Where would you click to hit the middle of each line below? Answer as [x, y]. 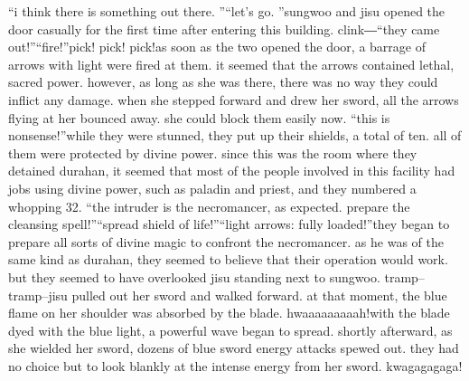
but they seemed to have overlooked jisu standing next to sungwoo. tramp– [216, 276]
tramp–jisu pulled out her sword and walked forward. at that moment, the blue [228, 295]
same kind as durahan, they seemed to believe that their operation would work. [228, 259]
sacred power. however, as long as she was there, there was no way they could [223, 82]
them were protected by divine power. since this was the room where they [213, 152]
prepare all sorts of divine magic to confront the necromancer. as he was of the [226, 241]
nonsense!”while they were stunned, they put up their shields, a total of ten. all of [235, 135]
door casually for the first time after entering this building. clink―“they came [224, 29]
